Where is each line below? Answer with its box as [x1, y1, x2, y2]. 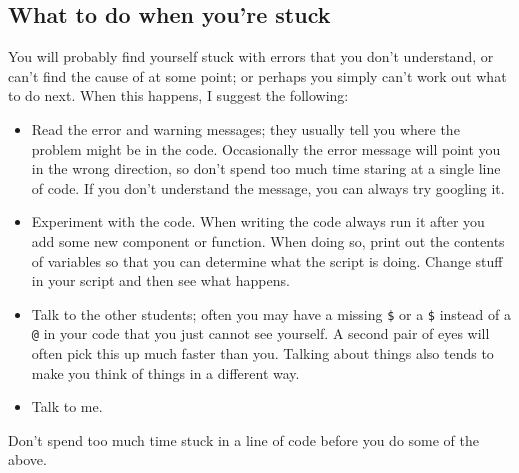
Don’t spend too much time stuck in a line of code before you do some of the [8, 429, 479, 450]
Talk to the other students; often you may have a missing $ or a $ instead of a [31, 303, 511, 324]
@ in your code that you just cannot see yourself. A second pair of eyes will [31, 323, 490, 344]
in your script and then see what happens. [31, 270, 290, 291]
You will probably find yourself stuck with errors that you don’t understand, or [8, 46, 494, 67]
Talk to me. [31, 396, 103, 417]
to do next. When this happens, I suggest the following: [8, 85, 349, 106]
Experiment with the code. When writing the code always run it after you [31, 211, 485, 232]
